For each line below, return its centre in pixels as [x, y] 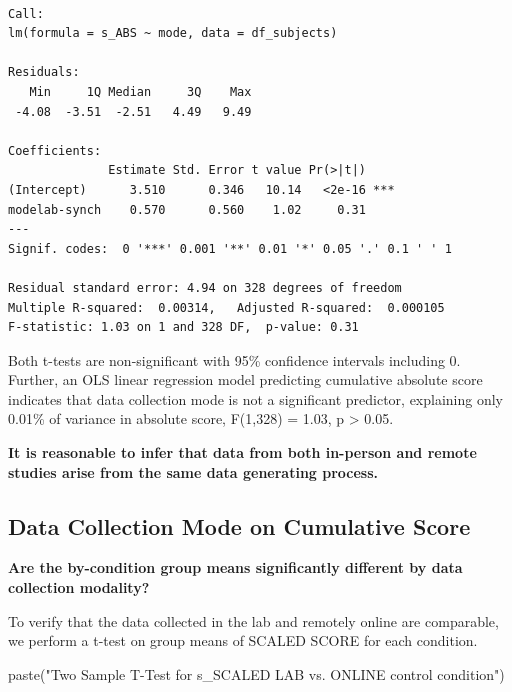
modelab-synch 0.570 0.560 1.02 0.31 [187, 209]
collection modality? [79, 587]
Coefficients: [55, 150]
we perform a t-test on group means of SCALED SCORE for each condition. [243, 640]
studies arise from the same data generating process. [193, 471]
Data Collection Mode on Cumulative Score [239, 525]
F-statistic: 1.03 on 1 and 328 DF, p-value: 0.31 [183, 327]
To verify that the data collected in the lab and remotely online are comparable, [253, 620]
